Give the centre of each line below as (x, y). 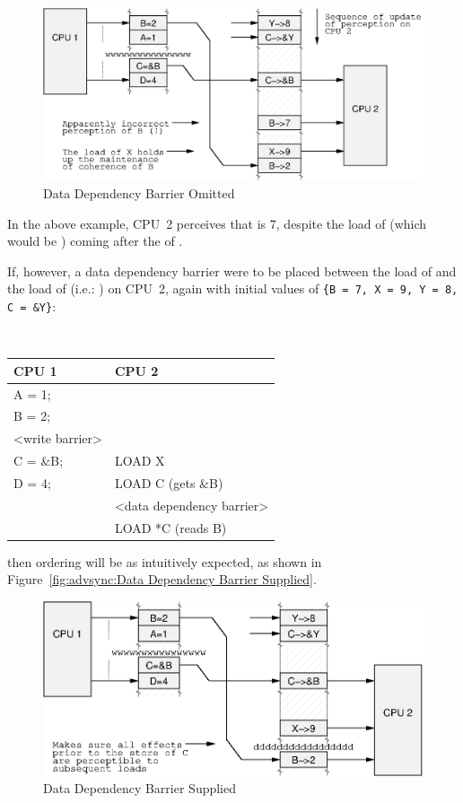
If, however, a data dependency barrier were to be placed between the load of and (232, 271)
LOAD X (140, 461)
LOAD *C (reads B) (170, 527)
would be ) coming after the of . (95, 241)
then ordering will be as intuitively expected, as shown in (165, 561)
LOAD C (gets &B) (169, 483)
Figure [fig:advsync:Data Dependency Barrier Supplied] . (162, 579)
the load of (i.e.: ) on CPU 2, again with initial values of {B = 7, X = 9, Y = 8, (233, 288)
